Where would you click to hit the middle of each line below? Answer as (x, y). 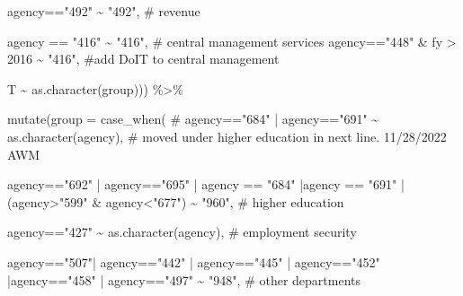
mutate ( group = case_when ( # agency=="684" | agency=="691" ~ (193, 119)
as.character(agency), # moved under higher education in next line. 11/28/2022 (227, 136)
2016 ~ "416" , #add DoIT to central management (143, 59)
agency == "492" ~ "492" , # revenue (104, 11)
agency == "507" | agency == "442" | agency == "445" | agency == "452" (194, 261)
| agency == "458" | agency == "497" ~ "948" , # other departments (184, 279)
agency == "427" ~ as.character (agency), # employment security (182, 232)
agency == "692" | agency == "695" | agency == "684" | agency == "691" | (206, 184)
